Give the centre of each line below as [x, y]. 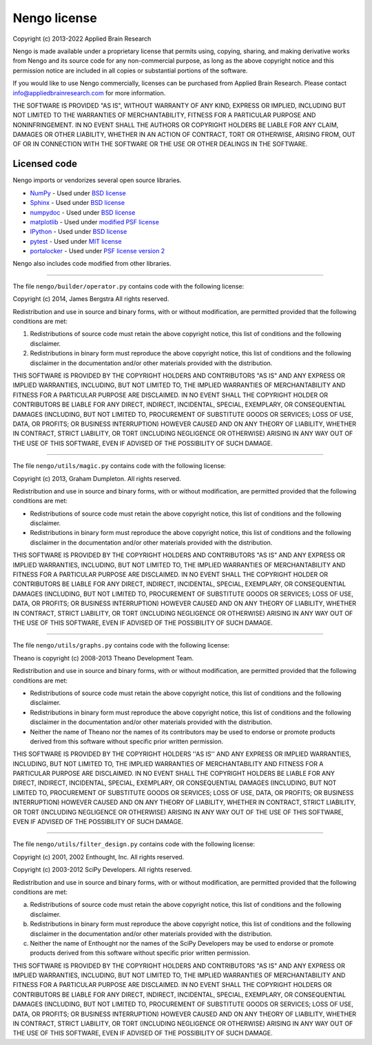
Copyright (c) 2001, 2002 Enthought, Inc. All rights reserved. [99, 857]
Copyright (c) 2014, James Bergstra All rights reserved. [91, 299]
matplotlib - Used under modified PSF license [95, 222]
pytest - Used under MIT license [76, 241]
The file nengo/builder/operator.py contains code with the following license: [128, 286]
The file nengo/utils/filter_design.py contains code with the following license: [134, 844]
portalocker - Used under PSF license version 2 [97, 251]
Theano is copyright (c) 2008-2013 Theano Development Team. [103, 658]
